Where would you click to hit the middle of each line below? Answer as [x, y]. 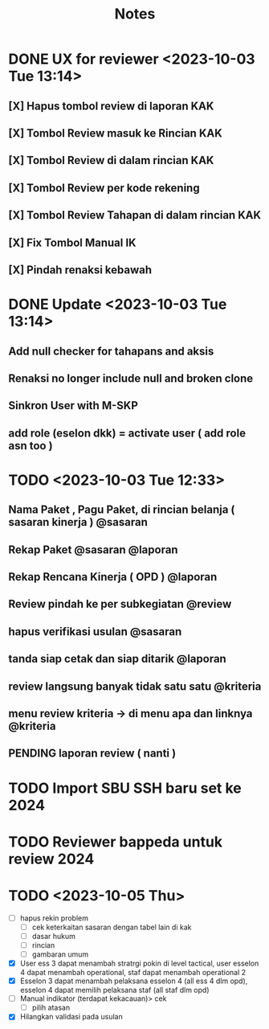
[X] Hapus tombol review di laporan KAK [111, 106]
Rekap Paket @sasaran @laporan [93, 549]
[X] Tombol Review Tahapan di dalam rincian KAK [135, 215]
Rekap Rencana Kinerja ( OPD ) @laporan [113, 577]
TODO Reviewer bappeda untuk [116, 842]
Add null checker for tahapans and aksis [111, 351]
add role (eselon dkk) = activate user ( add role [127, 433]
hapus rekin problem [54, 918]
